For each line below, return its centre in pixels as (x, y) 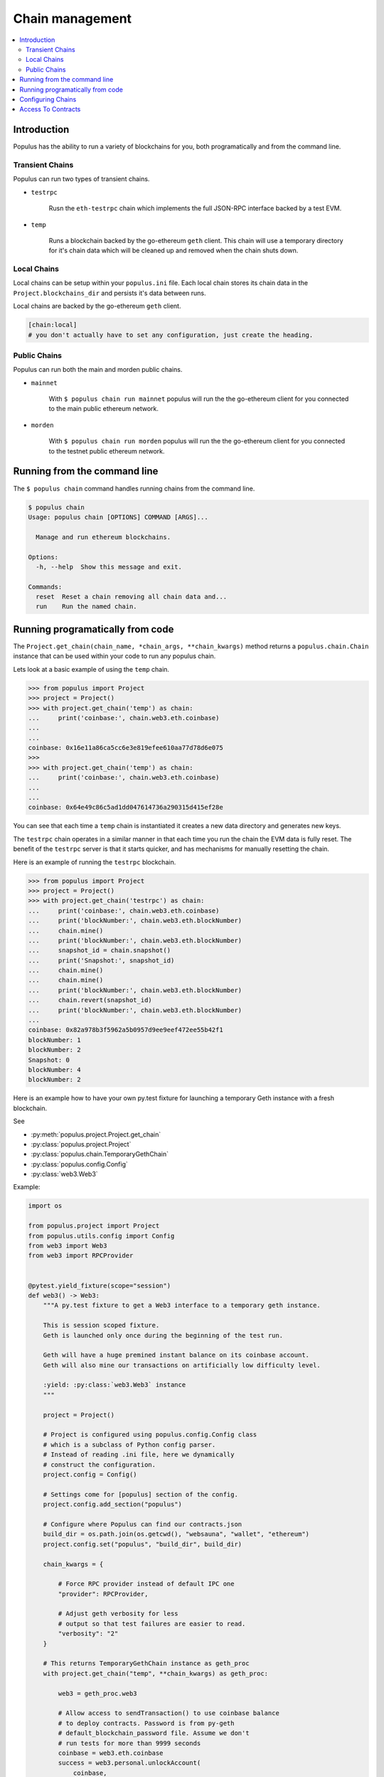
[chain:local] (53, 325)
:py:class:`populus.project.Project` (81, 1144)
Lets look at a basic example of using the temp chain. (91, 669)
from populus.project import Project (94, 1226)
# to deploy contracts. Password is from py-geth (146, 1723)
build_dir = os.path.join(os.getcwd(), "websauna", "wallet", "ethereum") (176, 1534)
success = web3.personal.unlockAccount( (129, 1763)
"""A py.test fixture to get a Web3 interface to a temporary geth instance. (182, 1305)
